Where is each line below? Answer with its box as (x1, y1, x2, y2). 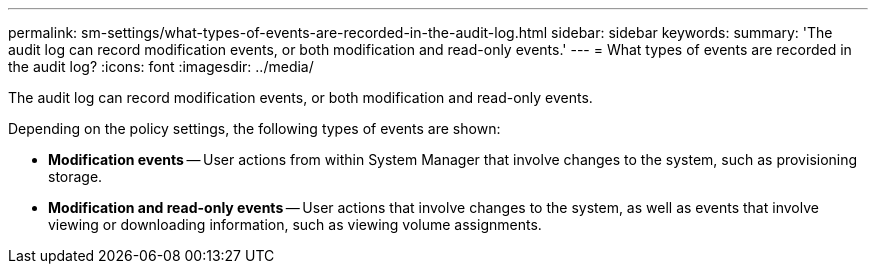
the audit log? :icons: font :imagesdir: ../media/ (8, 58, 314, 75)
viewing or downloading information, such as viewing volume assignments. (48, 216, 542, 233)
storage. (48, 168, 103, 185)
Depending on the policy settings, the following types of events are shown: (8, 120, 501, 137)
